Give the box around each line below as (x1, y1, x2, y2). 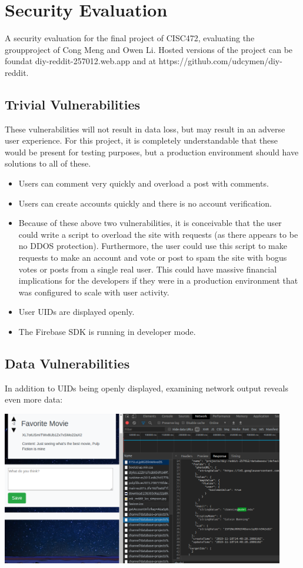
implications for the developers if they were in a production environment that (18, 274, 298, 287)
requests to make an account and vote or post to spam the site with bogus (18, 251, 287, 264)
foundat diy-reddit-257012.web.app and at (5, 55, 157, 67)
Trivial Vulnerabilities (5, 95, 141, 113)
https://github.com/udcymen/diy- (158, 55, 282, 67)
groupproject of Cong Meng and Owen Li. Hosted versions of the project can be (5, 43, 293, 55)
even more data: (5, 393, 63, 406)
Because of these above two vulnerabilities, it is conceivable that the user (18, 217, 282, 229)
